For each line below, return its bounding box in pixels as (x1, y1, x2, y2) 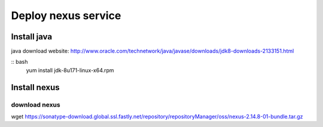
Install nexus (11, 82, 60, 92)
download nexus (11, 100, 60, 109)
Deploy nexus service (11, 9, 121, 22)
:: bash (11, 58, 28, 66)
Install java (11, 32, 53, 42)
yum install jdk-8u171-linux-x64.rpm (26, 66, 114, 74)
